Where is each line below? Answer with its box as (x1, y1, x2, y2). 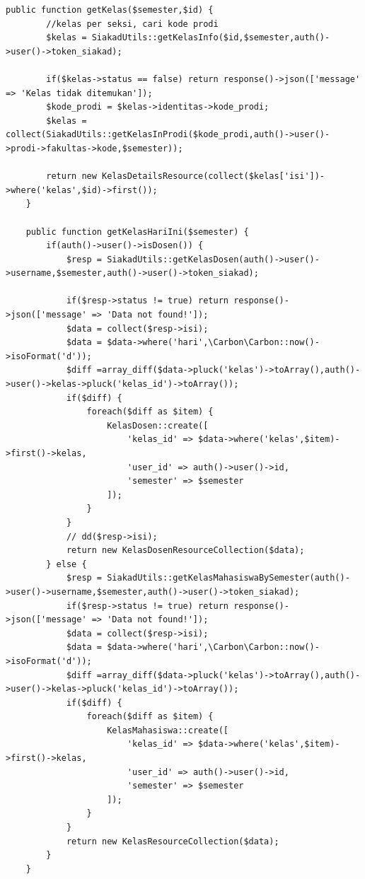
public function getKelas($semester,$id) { (6, 5, 214, 15)
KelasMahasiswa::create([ (107, 725, 228, 735)
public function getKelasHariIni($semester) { (25, 226, 249, 237)
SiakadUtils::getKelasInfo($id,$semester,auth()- (91, 33, 330, 43)
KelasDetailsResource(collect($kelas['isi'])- (102, 171, 325, 182)
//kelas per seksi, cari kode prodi (46, 18, 219, 29)
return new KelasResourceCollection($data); (66, 836, 279, 846)
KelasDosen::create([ (107, 420, 209, 431)
